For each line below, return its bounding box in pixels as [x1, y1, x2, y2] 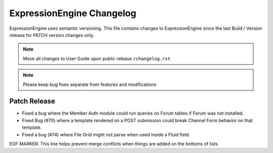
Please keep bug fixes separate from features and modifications [23, 81, 157, 87]
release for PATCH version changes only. [9, 32, 95, 38]
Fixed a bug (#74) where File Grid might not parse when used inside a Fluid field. [22, 131, 191, 137]
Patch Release [9, 97, 56, 106]
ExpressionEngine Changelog [9, 8, 136, 19]
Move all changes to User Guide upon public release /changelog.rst [23, 56, 171, 62]
